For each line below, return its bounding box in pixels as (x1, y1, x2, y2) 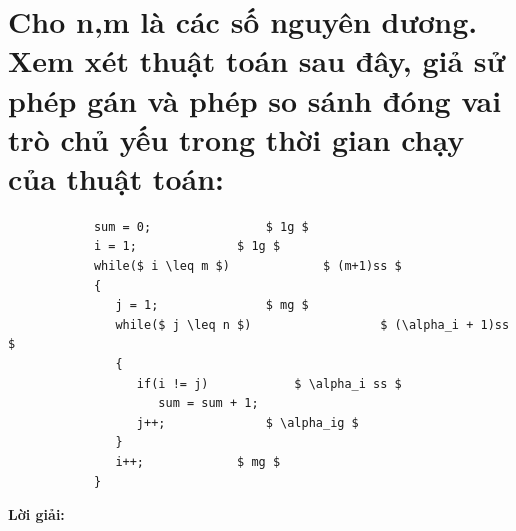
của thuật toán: (8, 157, 224, 198)
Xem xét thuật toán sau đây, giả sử (8, 40, 506, 81)
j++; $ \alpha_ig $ (136, 415, 359, 430)
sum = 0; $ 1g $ (93, 219, 309, 234)
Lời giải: (8, 504, 65, 525)
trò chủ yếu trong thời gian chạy (8, 118, 465, 159)
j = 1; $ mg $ (115, 298, 309, 313)
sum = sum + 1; (158, 396, 259, 411)
